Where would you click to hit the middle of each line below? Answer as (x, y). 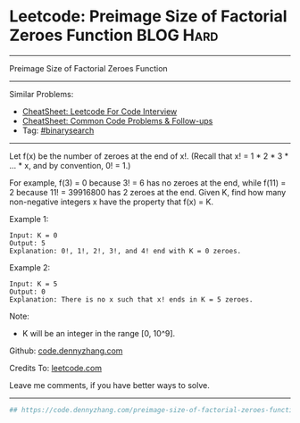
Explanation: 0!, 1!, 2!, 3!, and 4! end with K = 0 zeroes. (125, 251)
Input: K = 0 (33, 235)
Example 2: (30, 267)
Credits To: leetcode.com (56, 368)
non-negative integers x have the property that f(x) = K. (112, 202)
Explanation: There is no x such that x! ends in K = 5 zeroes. (131, 299)
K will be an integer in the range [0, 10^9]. (99, 333)
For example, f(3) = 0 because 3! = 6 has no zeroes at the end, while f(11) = (148, 182)
